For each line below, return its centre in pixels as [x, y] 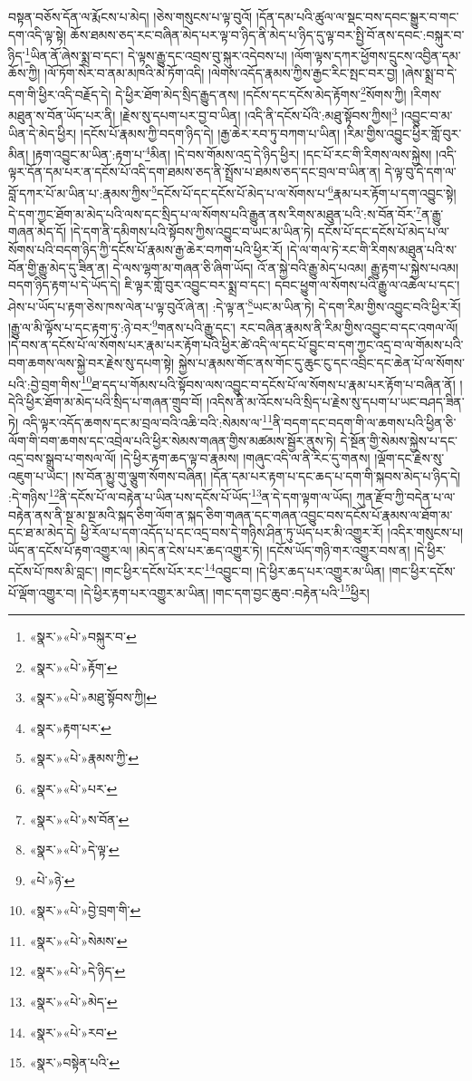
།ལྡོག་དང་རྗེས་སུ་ [409, 458]
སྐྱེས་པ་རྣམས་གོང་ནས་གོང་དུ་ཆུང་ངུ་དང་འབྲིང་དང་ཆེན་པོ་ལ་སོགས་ [321, 362]
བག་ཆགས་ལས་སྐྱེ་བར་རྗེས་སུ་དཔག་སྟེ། [92, 362]
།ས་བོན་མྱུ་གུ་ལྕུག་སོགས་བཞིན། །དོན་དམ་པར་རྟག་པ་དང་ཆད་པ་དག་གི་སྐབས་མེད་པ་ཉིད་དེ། [267, 475]
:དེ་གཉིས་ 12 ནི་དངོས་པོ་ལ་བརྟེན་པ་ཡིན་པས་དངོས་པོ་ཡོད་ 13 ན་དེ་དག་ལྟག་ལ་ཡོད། [180, 496]
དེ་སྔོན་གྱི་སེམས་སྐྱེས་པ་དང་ [399, 440]
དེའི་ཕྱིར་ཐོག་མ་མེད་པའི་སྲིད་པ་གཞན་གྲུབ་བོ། [106, 401]
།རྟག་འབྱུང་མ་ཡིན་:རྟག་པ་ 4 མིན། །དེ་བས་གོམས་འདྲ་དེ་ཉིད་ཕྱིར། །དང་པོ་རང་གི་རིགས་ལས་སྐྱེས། [232, 153]
